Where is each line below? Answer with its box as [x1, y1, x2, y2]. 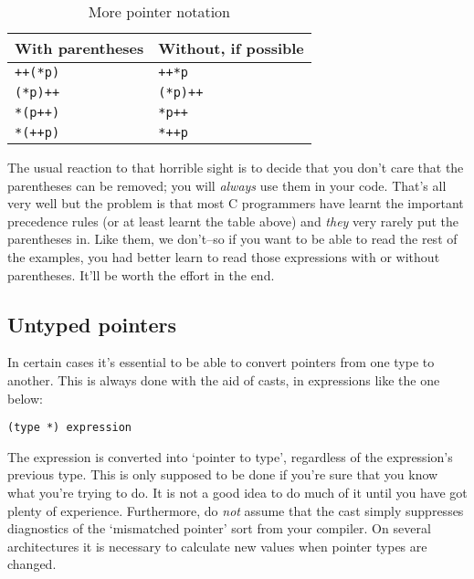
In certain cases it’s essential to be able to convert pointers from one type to [7, 353, 435, 372]
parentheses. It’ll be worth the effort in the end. [7, 265, 275, 284]
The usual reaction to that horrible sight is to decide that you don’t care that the [7, 158, 464, 176]
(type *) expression [7, 421, 132, 435]
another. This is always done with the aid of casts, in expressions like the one [7, 370, 440, 389]
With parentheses [15, 37, 144, 58]
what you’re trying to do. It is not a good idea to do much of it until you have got [7, 482, 468, 501]
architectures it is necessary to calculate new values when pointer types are [7, 536, 427, 555]
